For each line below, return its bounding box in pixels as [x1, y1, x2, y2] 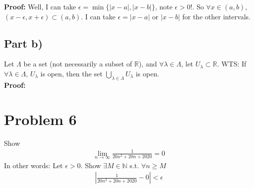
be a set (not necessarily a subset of [23, 59, 132, 69]
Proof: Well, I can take [4, 1, 76, 11]
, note [155, 1, 173, 11]
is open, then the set [40, 68, 103, 78]
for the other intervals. [182, 11, 251, 21]
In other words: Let [4, 160, 63, 170]
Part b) [4, 35, 43, 51]
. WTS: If [217, 59, 247, 69]
